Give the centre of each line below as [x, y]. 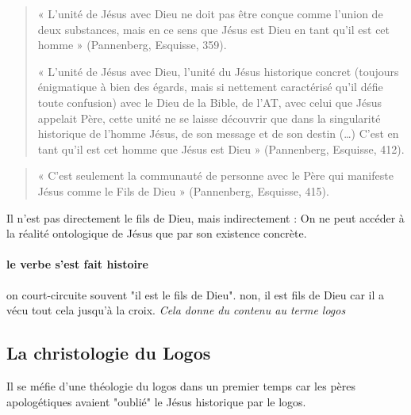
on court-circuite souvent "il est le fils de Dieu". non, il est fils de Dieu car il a [196, 294]
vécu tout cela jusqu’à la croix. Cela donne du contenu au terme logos [176, 310]
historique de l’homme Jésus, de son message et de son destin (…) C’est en [218, 133]
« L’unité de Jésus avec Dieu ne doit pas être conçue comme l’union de [210, 13]
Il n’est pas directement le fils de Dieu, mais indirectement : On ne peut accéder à [205, 217]
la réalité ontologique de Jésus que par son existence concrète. [157, 233]
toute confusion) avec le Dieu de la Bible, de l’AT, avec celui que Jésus [209, 102]
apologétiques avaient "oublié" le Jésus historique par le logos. [156, 401]
